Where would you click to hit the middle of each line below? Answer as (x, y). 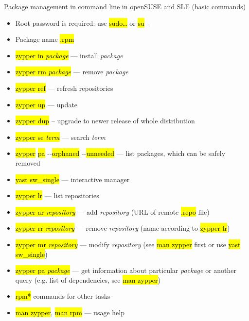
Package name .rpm (45, 39)
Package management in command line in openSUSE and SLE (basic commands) (125, 6)
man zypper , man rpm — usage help (70, 312)
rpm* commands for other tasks (63, 296)
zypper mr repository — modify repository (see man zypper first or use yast (128, 244)
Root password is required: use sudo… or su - (83, 23)
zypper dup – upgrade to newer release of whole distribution (105, 121)
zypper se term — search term (60, 137)
